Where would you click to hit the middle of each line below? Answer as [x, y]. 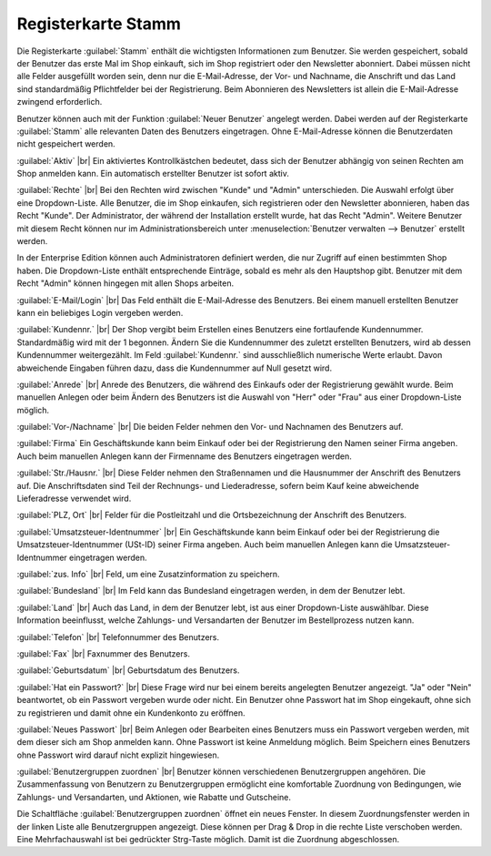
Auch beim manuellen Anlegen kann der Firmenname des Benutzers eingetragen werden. [184, 456]
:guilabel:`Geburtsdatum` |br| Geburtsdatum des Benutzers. [128, 670]
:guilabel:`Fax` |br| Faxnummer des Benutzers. [104, 653]
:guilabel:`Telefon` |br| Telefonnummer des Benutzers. [118, 637]
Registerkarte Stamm [99, 24]
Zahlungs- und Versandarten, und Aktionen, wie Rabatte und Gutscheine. [154, 797]
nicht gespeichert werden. [66, 144]
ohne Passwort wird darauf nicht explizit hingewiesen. [118, 755]
